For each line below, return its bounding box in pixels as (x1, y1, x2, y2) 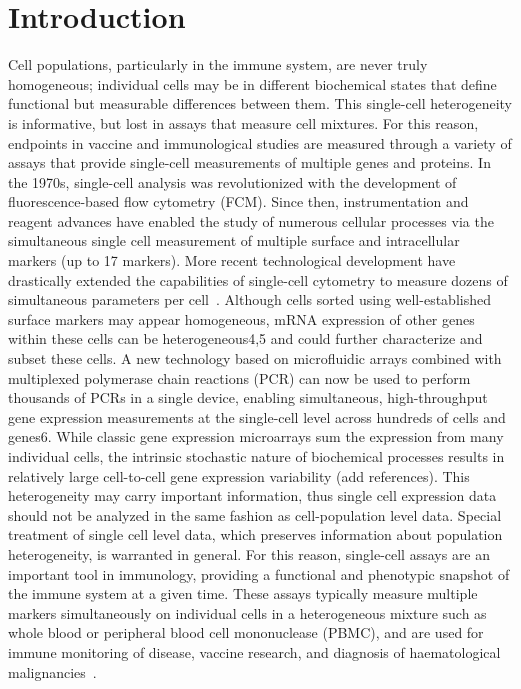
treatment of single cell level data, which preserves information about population (8, 524, 503, 545)
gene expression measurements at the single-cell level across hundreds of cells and (8, 406, 506, 427)
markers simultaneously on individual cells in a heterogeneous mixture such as (8, 602, 487, 623)
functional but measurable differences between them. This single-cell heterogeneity (8, 93, 512, 114)
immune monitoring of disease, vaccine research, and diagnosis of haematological (8, 641, 501, 662)
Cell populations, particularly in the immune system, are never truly (8, 54, 428, 75)
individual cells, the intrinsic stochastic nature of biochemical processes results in (8, 446, 505, 466)
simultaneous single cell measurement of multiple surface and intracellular (8, 230, 460, 251)
